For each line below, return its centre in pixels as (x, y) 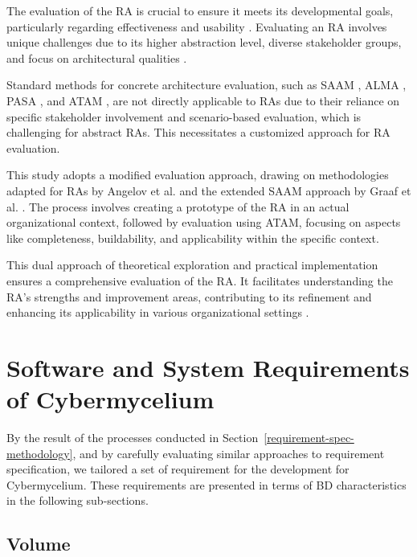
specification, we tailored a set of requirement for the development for (178, 469)
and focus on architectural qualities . (97, 57)
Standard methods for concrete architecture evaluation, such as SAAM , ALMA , (206, 85)
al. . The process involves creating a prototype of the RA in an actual (178, 206)
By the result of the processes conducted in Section (133, 437)
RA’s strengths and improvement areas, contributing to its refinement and (189, 296)
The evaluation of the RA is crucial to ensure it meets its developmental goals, (200, 10)
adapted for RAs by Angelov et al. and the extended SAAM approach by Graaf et (209, 190)
